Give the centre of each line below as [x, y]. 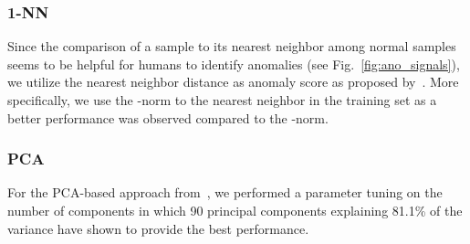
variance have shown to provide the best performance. [158, 228]
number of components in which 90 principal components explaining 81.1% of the [235, 210]
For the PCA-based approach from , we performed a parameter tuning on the [225, 192]
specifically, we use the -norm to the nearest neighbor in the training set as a [222, 100]
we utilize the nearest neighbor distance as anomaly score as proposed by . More [233, 82]
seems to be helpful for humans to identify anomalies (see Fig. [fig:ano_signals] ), [234, 64]
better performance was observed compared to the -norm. [168, 117]
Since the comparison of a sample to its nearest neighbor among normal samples [232, 46]
